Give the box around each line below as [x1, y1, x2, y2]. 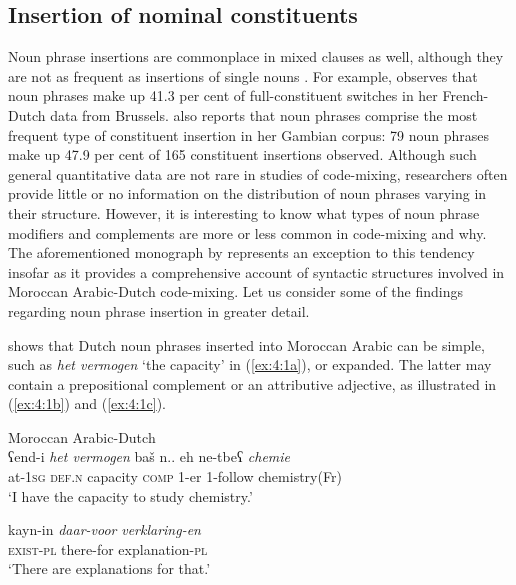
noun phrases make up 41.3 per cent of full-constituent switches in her [8, 85, 438, 106]
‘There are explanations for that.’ [8, 558, 211, 579]
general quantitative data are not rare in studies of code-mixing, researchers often [8, 163, 508, 184]
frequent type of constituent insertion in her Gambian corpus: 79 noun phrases [8, 124, 489, 145]
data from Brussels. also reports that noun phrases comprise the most [50, 104, 478, 125]
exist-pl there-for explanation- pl [8, 538, 208, 559]
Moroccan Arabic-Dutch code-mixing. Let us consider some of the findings [8, 281, 464, 302]
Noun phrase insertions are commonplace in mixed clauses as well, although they [8, 46, 504, 67]
